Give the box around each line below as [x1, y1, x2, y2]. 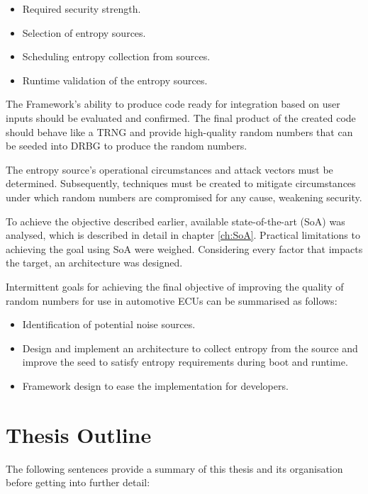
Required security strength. [22, 1, 141, 16]
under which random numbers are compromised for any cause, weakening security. [6, 189, 362, 204]
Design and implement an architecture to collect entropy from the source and [22, 340, 358, 355]
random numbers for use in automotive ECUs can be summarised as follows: [6, 293, 338, 308]
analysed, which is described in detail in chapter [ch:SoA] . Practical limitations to [6, 228, 360, 242]
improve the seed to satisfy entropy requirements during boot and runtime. [22, 354, 348, 369]
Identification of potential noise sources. [22, 317, 196, 332]
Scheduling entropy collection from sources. [22, 49, 211, 64]
